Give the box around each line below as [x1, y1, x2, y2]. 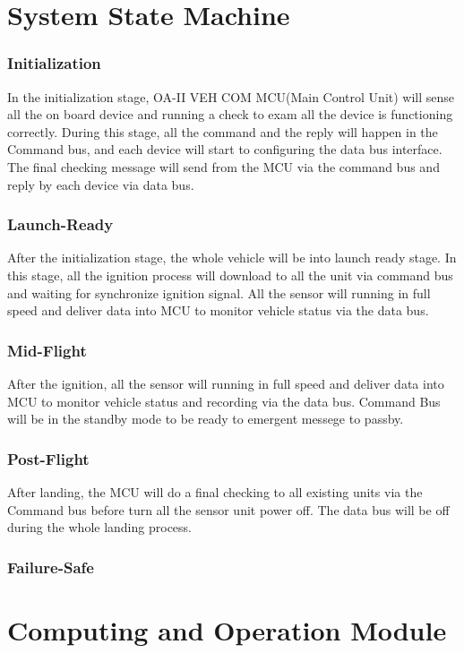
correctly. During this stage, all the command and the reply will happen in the [7, 122, 438, 141]
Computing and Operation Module [7, 611, 447, 648]
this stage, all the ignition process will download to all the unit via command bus [7, 265, 453, 284]
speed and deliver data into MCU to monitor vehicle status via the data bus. [7, 301, 429, 320]
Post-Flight [7, 447, 90, 469]
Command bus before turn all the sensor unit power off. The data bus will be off [7, 500, 450, 519]
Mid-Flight [7, 339, 87, 361]
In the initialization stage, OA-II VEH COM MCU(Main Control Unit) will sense [7, 87, 455, 106]
